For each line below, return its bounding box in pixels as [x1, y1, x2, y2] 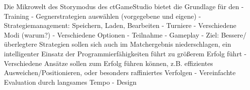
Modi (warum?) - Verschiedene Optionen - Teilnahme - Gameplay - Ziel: [4, 29, 219, 39]
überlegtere [4, 39, 37, 49]
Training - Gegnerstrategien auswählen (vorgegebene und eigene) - [4, 11, 201, 21]
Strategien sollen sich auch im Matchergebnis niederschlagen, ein [39, 39, 231, 49]
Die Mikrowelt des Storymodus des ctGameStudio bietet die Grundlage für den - [4, 1, 244, 11]
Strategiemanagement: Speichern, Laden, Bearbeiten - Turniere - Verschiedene [4, 20, 236, 30]
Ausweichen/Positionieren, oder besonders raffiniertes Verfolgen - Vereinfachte [4, 67, 236, 77]
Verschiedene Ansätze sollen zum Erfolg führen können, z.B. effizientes [4, 58, 213, 68]
